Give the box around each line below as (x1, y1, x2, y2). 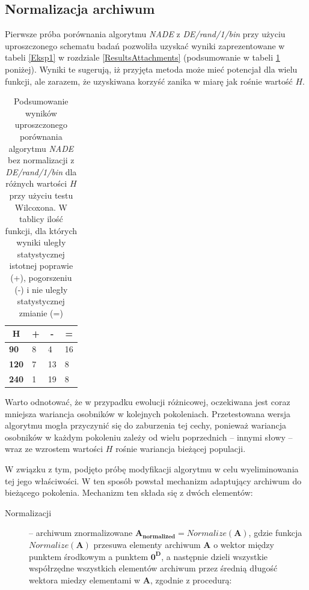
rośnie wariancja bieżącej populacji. (115, 442, 246, 455)
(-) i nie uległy (14, 283, 68, 295)
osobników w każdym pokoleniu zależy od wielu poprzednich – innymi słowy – (5, 430, 293, 443)
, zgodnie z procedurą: (150, 573, 232, 586)
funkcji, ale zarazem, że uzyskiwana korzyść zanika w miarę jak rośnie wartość (5, 74, 293, 87)
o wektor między (213, 538, 274, 551)
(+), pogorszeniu (10, 271, 72, 284)
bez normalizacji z (8, 154, 75, 166)
